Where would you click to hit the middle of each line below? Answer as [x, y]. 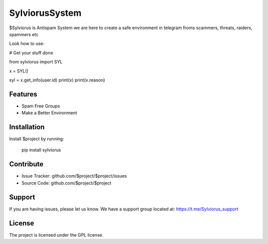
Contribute [26, 164]
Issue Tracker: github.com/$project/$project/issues [74, 176]
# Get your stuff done [31, 52]
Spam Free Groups [41, 106]
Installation [27, 127]
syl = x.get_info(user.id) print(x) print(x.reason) [57, 80]
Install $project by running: [37, 139]
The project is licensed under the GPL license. [56, 235]
